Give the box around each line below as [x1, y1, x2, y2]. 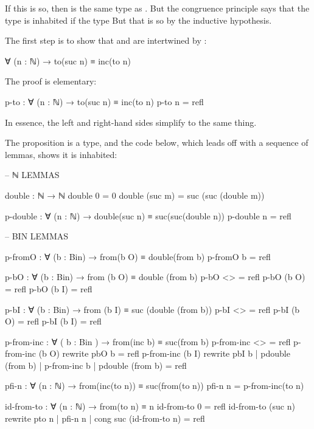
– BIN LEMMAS [5, 230, 69, 242]
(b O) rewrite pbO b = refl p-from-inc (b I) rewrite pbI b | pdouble [38, 347, 290, 360]
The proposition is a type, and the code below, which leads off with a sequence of [5, 136, 309, 149]
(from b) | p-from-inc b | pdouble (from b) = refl [5, 359, 187, 371]
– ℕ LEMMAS [5, 168, 60, 181]
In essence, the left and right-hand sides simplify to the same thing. [5, 115, 257, 128]
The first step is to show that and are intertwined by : [5, 34, 207, 47]
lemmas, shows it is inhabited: [5, 148, 117, 160]
